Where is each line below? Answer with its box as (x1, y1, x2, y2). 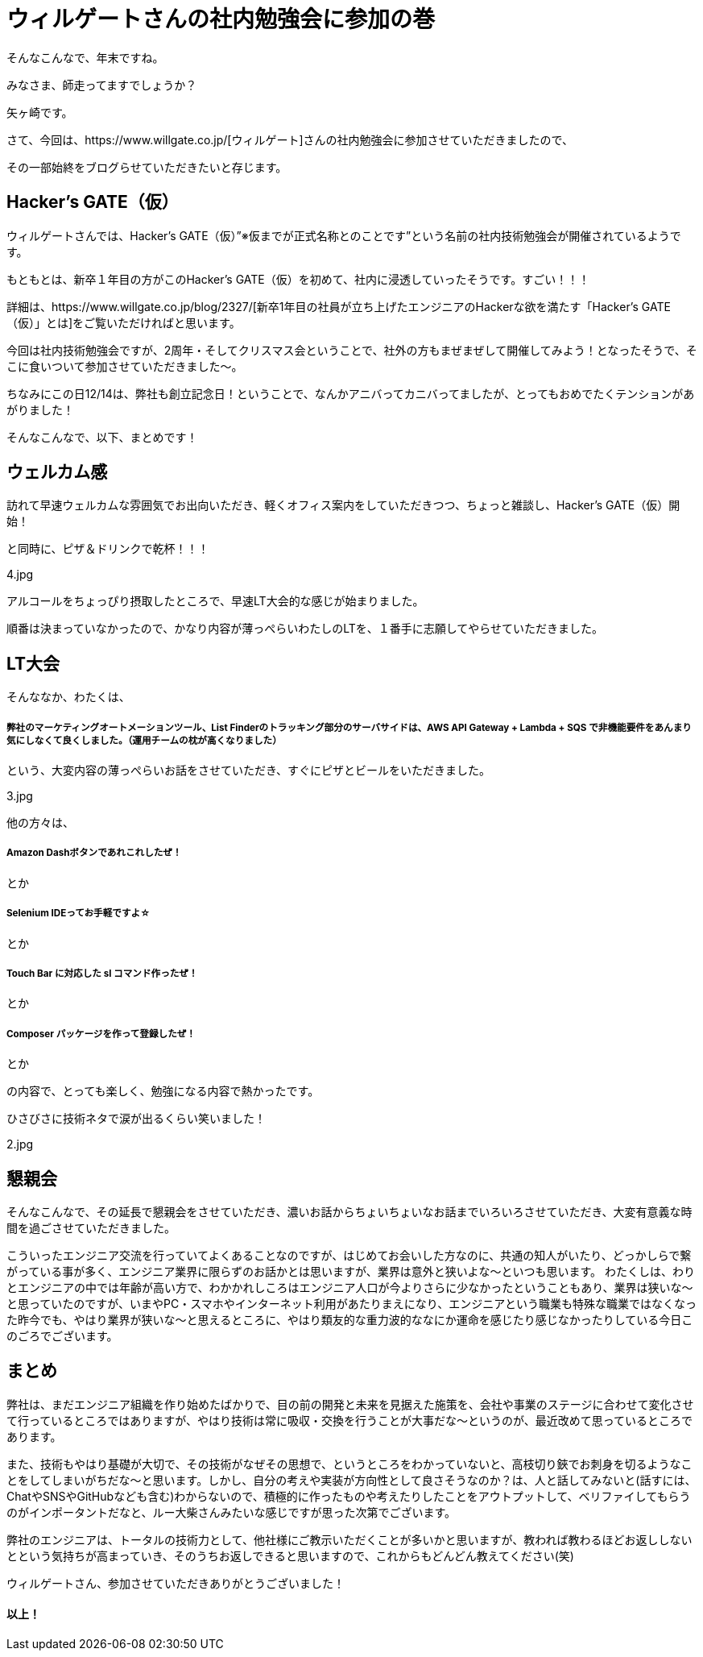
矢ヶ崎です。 (6, 105, 73, 119)
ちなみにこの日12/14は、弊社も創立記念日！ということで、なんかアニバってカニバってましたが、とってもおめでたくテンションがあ (6, 386, 695, 401)
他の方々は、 (6, 816, 74, 830)
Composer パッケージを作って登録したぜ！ (6, 1028, 196, 1040)
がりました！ (6, 402, 74, 417)
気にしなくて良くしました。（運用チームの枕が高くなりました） (6, 734, 282, 746)
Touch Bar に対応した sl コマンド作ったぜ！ (6, 968, 198, 980)
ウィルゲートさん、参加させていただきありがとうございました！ (6, 1576, 345, 1590)
